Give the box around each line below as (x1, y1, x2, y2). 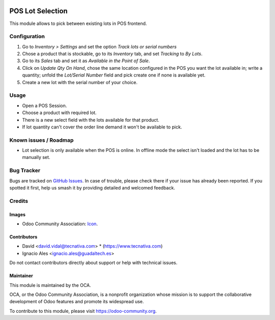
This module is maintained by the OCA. (9, 282, 91, 288)
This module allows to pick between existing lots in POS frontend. (9, 20, 147, 26)
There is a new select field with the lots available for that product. (22, 117, 160, 123)
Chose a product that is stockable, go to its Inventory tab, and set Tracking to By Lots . (22, 51, 203, 57)
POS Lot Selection (9, 7, 68, 15)
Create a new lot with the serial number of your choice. (22, 79, 137, 85)
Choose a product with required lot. (22, 110, 97, 116)
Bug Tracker (9, 167, 41, 174)
